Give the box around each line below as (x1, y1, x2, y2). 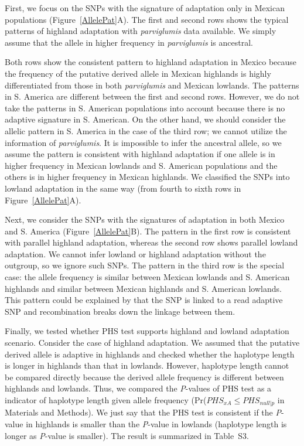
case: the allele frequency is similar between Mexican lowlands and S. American (5, 271, 290, 283)
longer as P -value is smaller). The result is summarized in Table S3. (5, 429, 249, 441)
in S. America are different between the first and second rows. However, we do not (5, 90, 300, 103)
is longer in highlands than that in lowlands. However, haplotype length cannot (5, 359, 289, 372)
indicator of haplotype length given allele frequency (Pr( (5, 394, 207, 406)
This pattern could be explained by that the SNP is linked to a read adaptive (5, 294, 283, 306)
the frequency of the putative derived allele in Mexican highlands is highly (5, 67, 271, 79)
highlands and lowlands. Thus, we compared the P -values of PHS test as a (5, 382, 272, 394)
